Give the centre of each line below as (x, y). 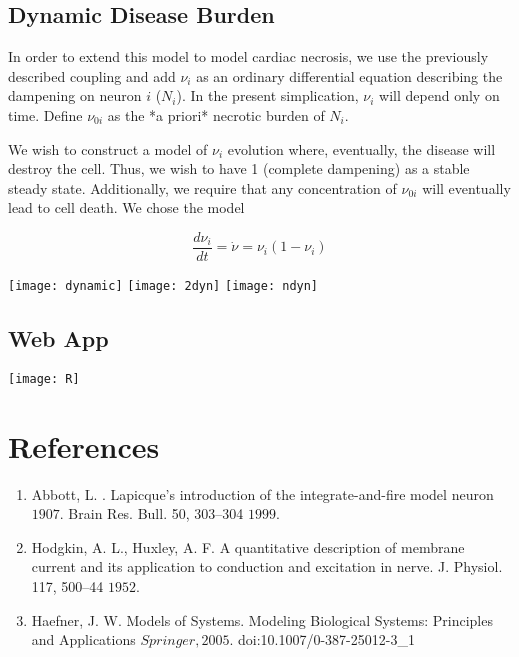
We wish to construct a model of (108, 148)
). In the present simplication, (267, 95)
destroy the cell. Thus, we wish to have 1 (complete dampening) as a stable (239, 168)
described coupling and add (92, 75)
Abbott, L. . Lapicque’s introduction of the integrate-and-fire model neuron (262, 493)
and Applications (83, 639)
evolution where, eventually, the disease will (361, 148)
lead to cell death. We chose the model (126, 207)
